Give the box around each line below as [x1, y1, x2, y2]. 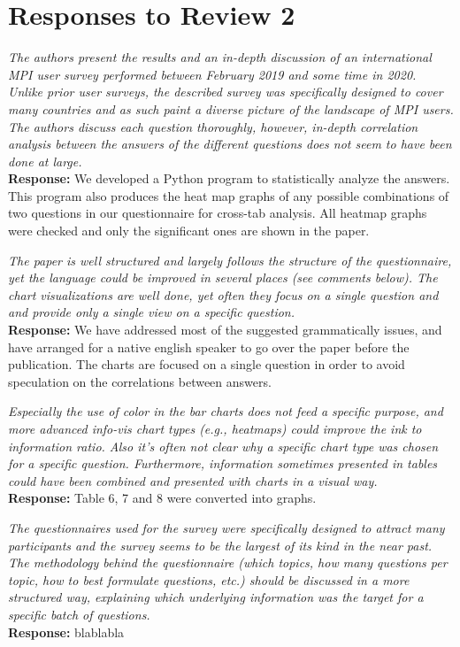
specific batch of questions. [8, 605, 150, 623]
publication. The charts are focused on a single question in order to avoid [8, 355, 405, 374]
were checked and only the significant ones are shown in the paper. [8, 221, 370, 240]
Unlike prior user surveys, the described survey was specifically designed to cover [8, 82, 443, 101]
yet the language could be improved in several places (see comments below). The [8, 268, 438, 287]
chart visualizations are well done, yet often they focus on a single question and [8, 285, 439, 304]
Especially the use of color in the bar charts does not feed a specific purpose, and [8, 402, 443, 420]
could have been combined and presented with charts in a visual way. [8, 471, 378, 489]
